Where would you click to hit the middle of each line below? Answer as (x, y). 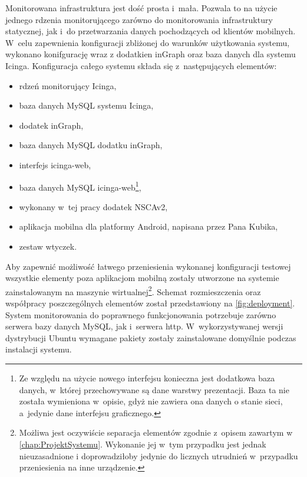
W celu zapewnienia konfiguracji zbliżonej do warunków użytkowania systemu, (148, 42)
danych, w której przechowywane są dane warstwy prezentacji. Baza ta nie (154, 389)
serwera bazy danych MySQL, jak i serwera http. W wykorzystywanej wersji (144, 326)
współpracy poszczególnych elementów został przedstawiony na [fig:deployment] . (150, 303)
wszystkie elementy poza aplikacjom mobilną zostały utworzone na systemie (142, 278)
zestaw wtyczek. (48, 246)
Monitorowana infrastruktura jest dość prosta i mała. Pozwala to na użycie (141, 8)
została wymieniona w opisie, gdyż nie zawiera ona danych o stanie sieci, (151, 401)
